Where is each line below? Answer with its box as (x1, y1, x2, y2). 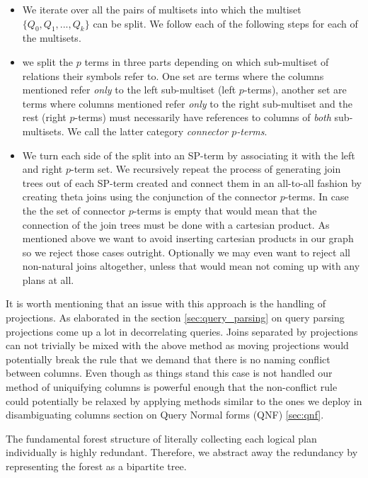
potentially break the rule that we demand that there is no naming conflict (6, 351, 330, 366)
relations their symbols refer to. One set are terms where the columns (22, 68, 324, 83)
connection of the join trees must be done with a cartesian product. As (22, 217, 330, 232)
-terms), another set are (243, 82, 347, 97)
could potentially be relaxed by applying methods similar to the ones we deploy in (6, 393, 362, 408)
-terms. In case (284, 189, 349, 204)
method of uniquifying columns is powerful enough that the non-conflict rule (6, 380, 338, 394)
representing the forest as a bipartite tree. (6, 459, 187, 474)
